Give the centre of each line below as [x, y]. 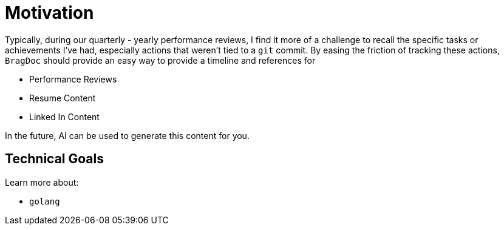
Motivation [49, 13]
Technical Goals [54, 159]
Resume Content [63, 98]
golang [45, 201]
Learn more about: [42, 182]
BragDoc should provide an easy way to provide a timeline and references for [160, 60]
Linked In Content [64, 117]
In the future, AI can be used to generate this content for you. [127, 135]
